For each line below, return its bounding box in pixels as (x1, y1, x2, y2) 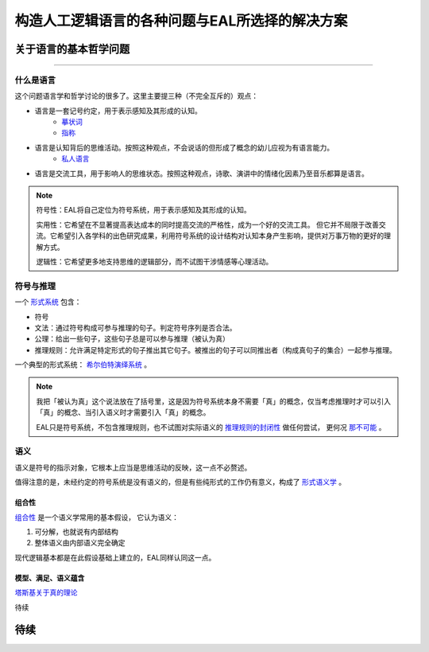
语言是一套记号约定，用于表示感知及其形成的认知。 (34, 106, 202, 115)
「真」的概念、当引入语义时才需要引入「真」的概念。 (36, 408, 211, 417)
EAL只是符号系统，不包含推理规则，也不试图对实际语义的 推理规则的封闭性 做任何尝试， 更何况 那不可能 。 (36, 422, 386, 431)
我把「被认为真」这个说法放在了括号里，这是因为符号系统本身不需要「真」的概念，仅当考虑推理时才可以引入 (36, 396, 391, 406)
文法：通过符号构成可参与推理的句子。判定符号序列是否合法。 (34, 322, 237, 332)
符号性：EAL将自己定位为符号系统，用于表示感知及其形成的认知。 (36, 205, 251, 215)
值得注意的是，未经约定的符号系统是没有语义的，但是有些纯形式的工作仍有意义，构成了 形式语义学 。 (14, 478, 346, 487)
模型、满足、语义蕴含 (14, 573, 85, 583)
